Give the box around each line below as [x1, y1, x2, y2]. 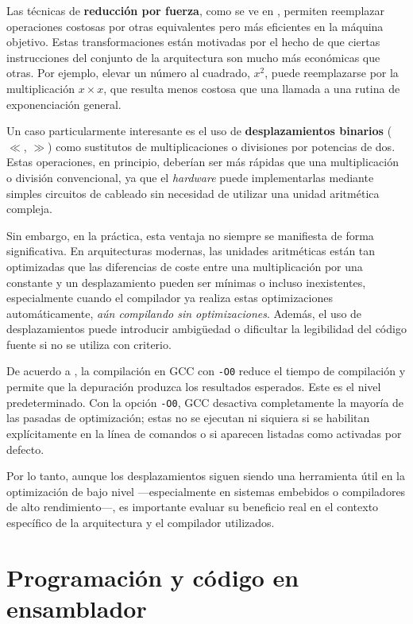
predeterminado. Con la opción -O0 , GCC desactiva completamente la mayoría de [6, 393, 404, 410]
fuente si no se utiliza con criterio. [6, 335, 172, 352]
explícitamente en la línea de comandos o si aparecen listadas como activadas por [6, 424, 402, 441]
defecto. [6, 440, 44, 457]
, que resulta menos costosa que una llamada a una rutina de [103, 79, 400, 96]
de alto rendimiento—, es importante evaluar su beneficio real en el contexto [6, 498, 379, 515]
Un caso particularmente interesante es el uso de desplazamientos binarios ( [6, 122, 392, 139]
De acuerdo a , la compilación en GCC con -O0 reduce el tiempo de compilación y [6, 362, 406, 379]
